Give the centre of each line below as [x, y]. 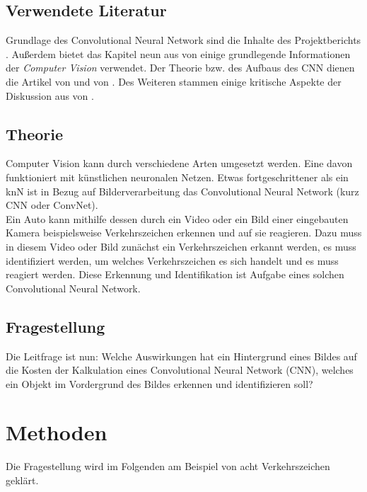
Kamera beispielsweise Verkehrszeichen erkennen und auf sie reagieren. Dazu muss [184, 233]
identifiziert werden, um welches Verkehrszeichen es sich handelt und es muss [172, 260]
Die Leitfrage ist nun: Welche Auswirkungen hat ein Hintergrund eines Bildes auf [181, 356]
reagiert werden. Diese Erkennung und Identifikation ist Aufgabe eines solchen [175, 274]
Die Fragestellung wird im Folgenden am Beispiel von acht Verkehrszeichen [168, 466]
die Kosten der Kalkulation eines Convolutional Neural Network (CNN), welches [180, 370]
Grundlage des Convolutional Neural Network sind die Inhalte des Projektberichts [183, 40]
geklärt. [22, 480]
